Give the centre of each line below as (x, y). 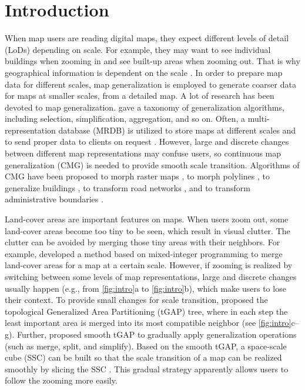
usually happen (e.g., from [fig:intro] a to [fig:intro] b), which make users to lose (145, 288)
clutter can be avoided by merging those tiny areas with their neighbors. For (143, 242)
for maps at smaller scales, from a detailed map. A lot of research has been (140, 96)
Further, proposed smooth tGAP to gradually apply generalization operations (157, 334)
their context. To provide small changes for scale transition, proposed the (136, 300)
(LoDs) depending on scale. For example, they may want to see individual (138, 49)
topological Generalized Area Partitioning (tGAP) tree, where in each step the (146, 311)
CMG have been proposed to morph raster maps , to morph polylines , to (137, 176)
